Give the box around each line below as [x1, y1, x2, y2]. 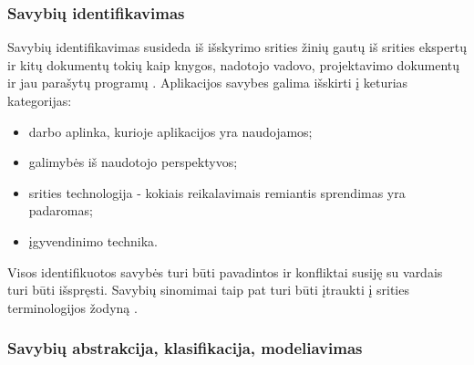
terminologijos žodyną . [7, 297, 138, 317]
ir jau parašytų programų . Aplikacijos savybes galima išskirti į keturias [7, 73, 408, 92]
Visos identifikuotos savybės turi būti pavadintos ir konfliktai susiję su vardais [7, 262, 443, 281]
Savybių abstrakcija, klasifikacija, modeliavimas [7, 337, 363, 360]
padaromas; [28, 201, 93, 220]
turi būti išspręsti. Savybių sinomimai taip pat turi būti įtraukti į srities [7, 280, 409, 299]
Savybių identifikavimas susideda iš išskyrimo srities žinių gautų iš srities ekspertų [7, 37, 467, 57]
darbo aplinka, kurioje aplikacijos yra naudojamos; [28, 121, 313, 141]
